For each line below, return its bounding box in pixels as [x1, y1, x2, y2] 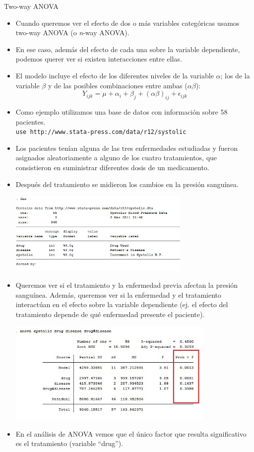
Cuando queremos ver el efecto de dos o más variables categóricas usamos [15, 17, 240, 28]
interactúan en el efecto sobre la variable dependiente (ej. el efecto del [15, 299, 228, 310]
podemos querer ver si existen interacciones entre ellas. [15, 54, 182, 64]
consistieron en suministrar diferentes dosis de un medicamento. [15, 162, 209, 172]
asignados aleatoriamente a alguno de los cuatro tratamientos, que [15, 152, 217, 163]
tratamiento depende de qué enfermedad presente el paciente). [15, 309, 205, 319]
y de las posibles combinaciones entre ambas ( [48, 80, 188, 90]
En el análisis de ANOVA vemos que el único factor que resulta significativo [15, 428, 247, 439]
